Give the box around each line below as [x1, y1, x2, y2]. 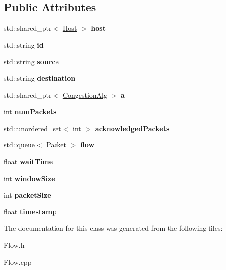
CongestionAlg [62, 89, 108, 100]
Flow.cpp [4, 256, 32, 267]
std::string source [4, 56, 59, 67]
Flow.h [4, 239, 25, 250]
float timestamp [4, 206, 57, 216]
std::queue [4, 139, 35, 150]
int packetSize [4, 190, 51, 200]
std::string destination [4, 72, 76, 83]
